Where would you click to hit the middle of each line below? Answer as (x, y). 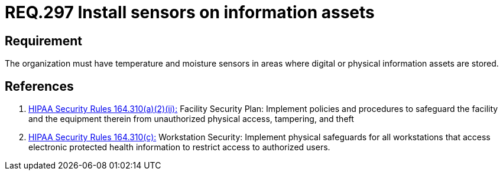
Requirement (44, 41)
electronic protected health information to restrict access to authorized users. (179, 147)
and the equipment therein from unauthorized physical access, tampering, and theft (191, 119)
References (39, 86)
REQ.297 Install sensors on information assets (190, 12)
